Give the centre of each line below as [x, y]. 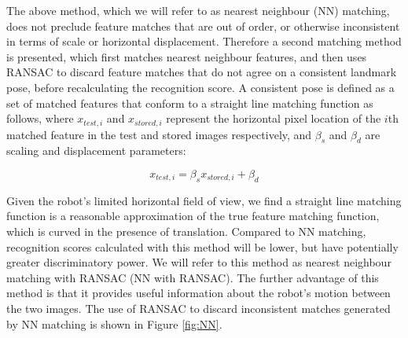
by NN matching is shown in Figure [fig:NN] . [114, 323]
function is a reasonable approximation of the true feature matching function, [193, 216]
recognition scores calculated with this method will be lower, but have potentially [202, 246]
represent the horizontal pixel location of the [274, 118]
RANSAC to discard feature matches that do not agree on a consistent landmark [202, 72]
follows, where [40, 118]
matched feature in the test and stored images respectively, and [159, 134]
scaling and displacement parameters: [96, 151]
